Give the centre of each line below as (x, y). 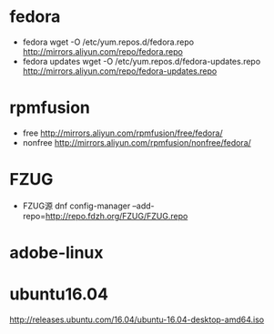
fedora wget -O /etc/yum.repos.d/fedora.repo (108, 42)
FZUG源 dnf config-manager (76, 206)
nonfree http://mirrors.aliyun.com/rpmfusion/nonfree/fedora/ (137, 142)
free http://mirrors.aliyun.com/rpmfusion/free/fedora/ (122, 133)
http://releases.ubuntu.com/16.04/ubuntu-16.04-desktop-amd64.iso (137, 319)
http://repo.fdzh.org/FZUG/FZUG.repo (117, 216)
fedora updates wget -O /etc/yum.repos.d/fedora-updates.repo (142, 61)
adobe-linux (56, 253)
